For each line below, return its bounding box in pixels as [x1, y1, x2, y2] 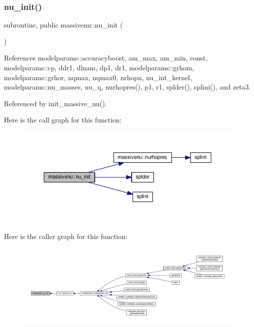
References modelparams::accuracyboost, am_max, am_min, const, [4, 53, 208, 63]
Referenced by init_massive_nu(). [4, 98, 107, 108]
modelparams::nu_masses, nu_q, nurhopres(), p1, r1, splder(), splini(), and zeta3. [4, 82, 251, 92]
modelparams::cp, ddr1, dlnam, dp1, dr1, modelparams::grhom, [4, 62, 194, 72]
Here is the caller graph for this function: [4, 231, 128, 241]
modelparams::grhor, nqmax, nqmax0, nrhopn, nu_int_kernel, [4, 72, 192, 82]
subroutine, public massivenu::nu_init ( [4, 20, 123, 30]
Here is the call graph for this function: [4, 115, 122, 125]
